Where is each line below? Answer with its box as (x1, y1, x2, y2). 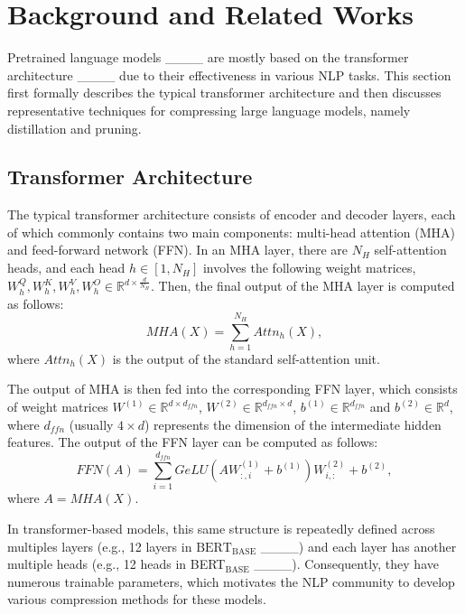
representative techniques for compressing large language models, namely (7, 100, 411, 119)
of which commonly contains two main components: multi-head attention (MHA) (7, 222, 455, 241)
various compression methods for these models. (7, 590, 266, 609)
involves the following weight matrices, (202, 258, 416, 277)
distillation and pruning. (7, 118, 142, 137)
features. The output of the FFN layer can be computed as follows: (7, 433, 378, 451)
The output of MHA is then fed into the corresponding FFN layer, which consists (7, 379, 458, 398)
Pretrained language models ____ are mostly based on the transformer (7, 48, 409, 67)
